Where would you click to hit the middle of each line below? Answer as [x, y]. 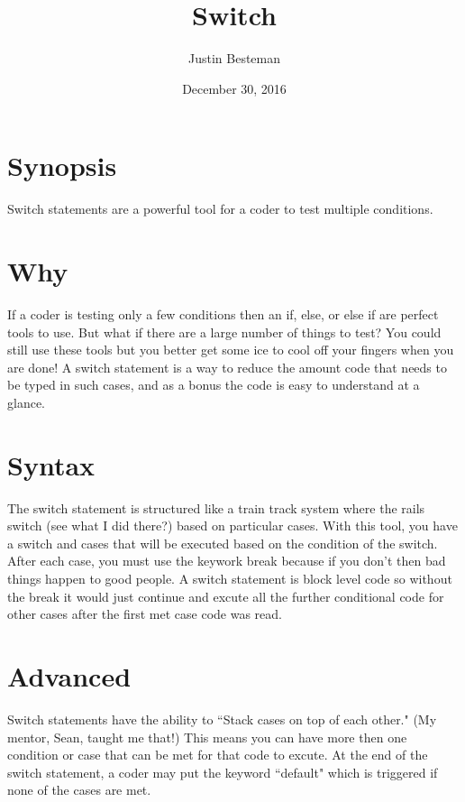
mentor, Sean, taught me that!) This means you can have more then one [207, 737]
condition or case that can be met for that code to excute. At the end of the [218, 755]
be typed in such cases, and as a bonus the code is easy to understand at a [214, 385]
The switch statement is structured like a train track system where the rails [216, 507]
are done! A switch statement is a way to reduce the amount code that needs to [227, 367]
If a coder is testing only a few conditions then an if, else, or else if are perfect [223, 313]
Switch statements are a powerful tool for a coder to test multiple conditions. [220, 209]
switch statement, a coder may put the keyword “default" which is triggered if [223, 772]
